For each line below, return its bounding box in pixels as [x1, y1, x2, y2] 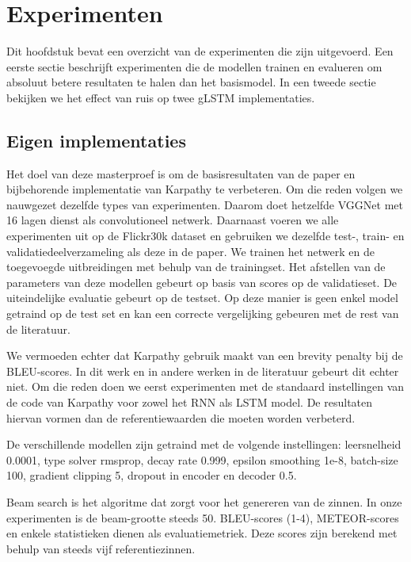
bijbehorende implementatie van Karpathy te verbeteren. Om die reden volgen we [6, 181, 403, 197]
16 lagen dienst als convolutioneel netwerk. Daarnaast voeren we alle [6, 212, 339, 228]
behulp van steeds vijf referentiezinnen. [6, 540, 196, 556]
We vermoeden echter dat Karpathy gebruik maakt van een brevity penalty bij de [6, 347, 403, 364]
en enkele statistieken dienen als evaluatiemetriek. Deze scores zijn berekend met [6, 525, 398, 541]
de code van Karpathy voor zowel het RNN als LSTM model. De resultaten [6, 394, 373, 411]
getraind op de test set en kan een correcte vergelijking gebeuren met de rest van [6, 305, 399, 322]
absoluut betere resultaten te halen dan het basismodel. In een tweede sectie [6, 74, 376, 90]
